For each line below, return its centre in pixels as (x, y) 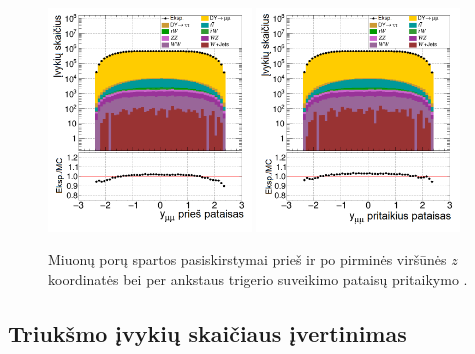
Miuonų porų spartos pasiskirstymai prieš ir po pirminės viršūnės (247, 259)
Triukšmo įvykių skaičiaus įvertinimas (207, 332)
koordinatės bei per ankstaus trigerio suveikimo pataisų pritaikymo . (258, 278)
